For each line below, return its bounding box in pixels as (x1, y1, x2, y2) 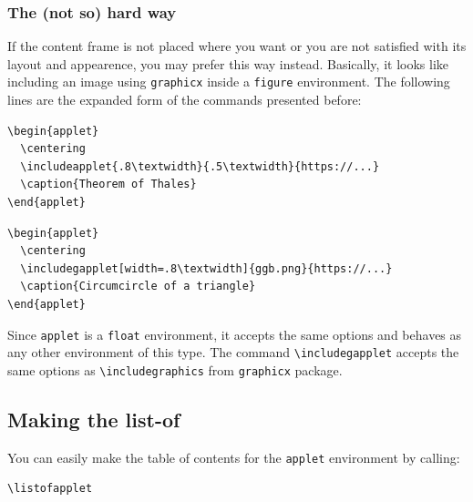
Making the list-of (7, 405, 180, 433)
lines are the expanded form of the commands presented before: (7, 90, 362, 109)
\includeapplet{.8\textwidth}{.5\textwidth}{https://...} (20, 159, 380, 173)
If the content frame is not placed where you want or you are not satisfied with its (7, 36, 467, 56)
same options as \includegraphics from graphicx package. (7, 360, 343, 379)
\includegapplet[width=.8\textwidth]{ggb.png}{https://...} (20, 261, 393, 275)
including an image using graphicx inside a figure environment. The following (7, 72, 450, 91)
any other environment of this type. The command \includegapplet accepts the (7, 343, 459, 362)
